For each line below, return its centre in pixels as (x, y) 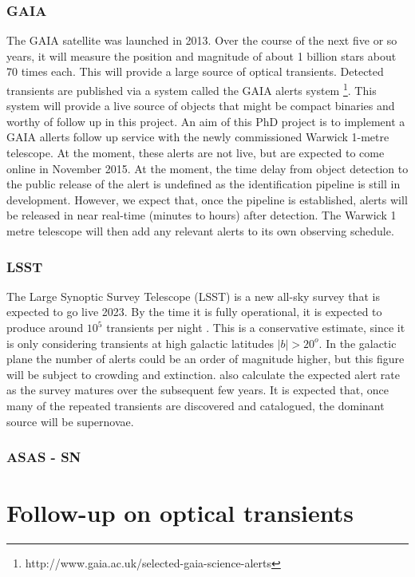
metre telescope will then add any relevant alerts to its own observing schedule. (200, 231)
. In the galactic (358, 343)
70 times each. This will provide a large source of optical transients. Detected (195, 71)
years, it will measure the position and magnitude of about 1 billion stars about (202, 55)
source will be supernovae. (70, 421)
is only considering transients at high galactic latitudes (140, 343)
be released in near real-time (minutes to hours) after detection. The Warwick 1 (202, 215)
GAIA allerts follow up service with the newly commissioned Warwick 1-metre (198, 137)
